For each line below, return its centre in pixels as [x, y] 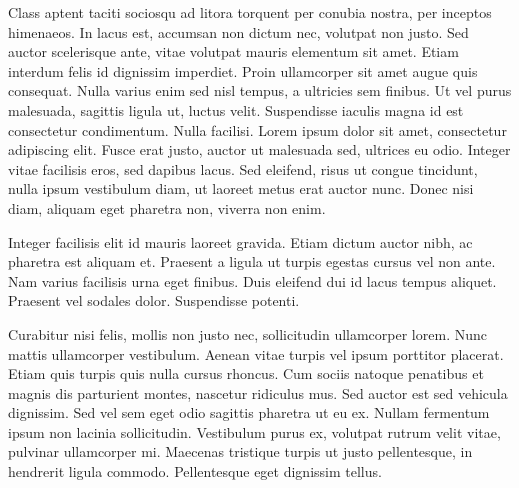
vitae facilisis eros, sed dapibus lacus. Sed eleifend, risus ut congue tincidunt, [243, 168]
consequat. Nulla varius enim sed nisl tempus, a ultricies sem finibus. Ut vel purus [260, 90]
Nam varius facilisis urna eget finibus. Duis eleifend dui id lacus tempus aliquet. [252, 280]
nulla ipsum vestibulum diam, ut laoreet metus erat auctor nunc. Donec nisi [241, 188]
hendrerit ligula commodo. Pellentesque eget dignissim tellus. [195, 471]
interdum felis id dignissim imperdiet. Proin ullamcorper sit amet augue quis [243, 70]
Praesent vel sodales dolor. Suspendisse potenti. [154, 300]
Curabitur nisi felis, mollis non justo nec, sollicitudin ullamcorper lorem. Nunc [247, 333]
